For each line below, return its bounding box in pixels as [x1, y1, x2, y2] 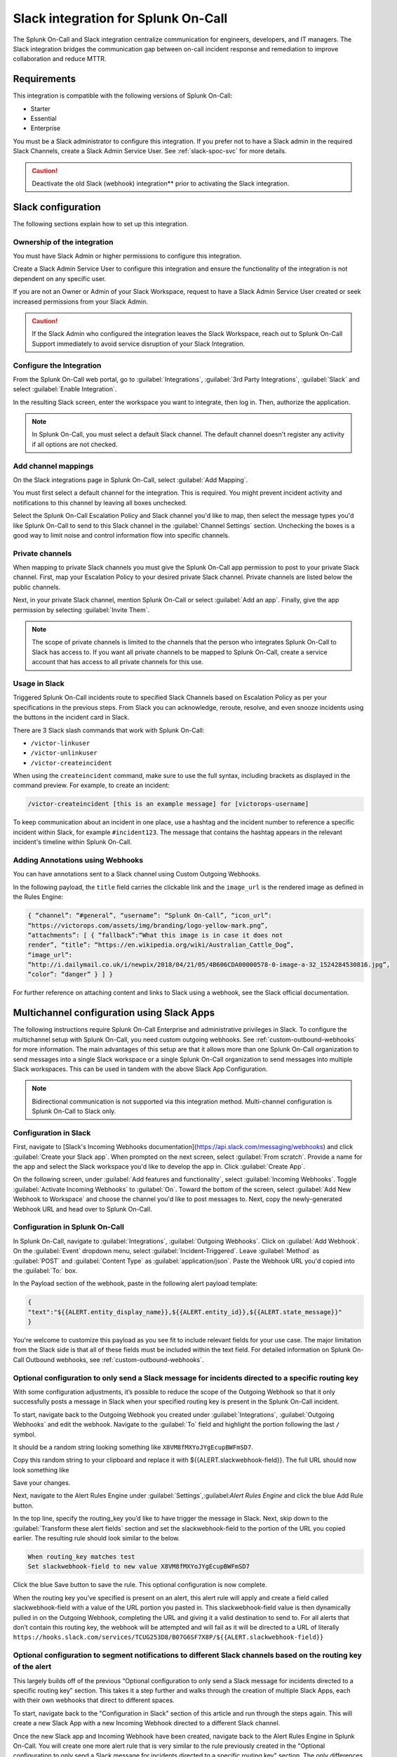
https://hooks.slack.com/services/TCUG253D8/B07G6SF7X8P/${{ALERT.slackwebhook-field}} [13, 1633, 324, 1641]
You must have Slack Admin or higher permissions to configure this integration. [13, 252, 242, 260]
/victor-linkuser [30, 739, 90, 747]
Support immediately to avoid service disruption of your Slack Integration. [32, 339, 245, 348]
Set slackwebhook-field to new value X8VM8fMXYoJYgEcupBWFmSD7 [27, 1562, 250, 1571]
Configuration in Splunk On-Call [13, 1222, 124, 1232]
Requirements [13, 73, 76, 85]
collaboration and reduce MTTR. [13, 55, 107, 63]
